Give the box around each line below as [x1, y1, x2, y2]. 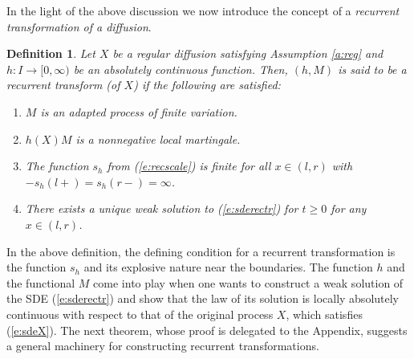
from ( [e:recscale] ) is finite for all [107, 157, 271, 174]
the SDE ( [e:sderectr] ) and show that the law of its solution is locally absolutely [6, 290, 399, 307]
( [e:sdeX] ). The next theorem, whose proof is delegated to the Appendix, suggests [6, 321, 408, 338]
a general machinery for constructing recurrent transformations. [6, 337, 319, 354]
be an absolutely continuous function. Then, [73, 60, 288, 77]
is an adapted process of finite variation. [40, 103, 237, 120]
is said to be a [338, 60, 407, 77]
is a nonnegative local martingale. [75, 130, 241, 147]
